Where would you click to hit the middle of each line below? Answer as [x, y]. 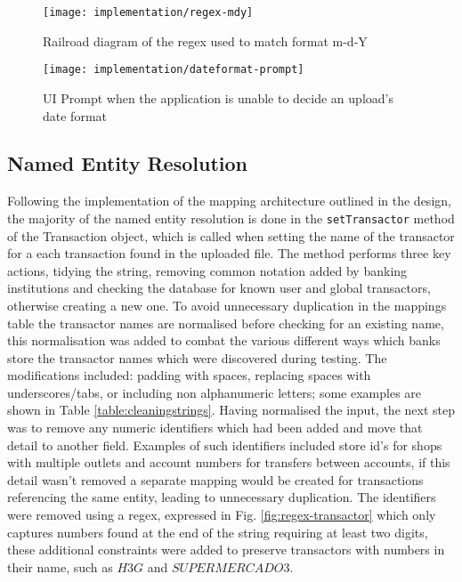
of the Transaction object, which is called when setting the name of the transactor [231, 235]
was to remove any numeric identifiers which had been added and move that [215, 428]
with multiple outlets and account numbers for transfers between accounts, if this [229, 462]
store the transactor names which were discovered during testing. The [197, 357]
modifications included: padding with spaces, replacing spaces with [189, 375]
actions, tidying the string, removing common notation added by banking [207, 270]
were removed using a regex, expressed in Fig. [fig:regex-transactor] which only [222, 515]
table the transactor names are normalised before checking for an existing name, [226, 323]
